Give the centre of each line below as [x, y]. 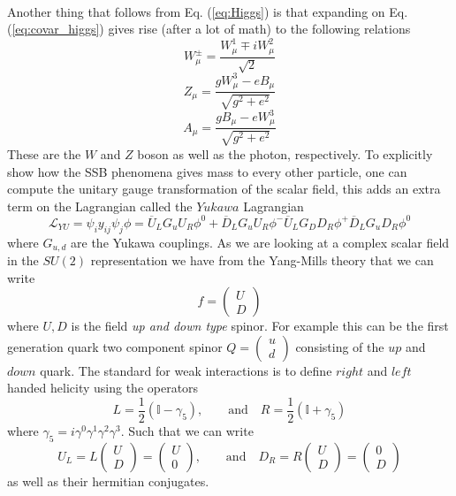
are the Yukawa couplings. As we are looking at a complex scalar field [260, 242]
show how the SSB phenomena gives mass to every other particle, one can [207, 171]
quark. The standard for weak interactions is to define [186, 370]
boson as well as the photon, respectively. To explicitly [285, 153]
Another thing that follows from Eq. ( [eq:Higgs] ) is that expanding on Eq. [208, 11]
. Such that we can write [187, 431]
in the [23, 260]
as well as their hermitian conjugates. [108, 481]
